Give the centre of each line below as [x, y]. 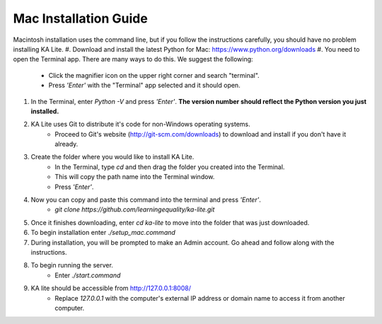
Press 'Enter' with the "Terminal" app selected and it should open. [144, 86]
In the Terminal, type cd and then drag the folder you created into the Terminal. [170, 167]
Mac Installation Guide [80, 18]
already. [66, 144]
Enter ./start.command [88, 275]
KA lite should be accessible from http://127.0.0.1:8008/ [111, 288]
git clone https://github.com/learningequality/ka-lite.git [135, 209]
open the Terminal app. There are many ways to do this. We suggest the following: [133, 59]
